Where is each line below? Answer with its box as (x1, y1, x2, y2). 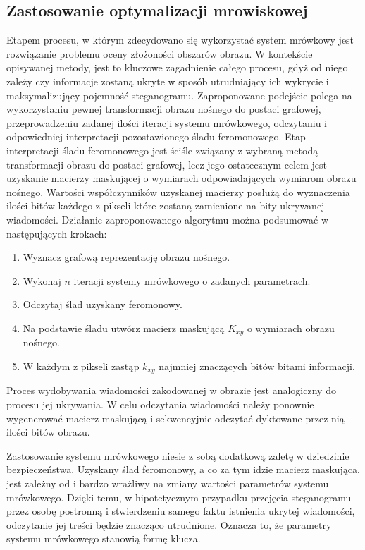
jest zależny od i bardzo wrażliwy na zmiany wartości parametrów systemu (6, 475, 329, 490)
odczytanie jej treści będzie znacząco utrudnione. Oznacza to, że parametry (6, 517, 332, 532)
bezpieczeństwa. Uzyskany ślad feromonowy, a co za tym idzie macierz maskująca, (6, 462, 360, 477)
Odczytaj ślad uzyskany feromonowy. (23, 297, 182, 312)
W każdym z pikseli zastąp (23, 358, 140, 373)
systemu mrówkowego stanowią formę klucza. (6, 531, 201, 546)
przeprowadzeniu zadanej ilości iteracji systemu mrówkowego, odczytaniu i (6, 115, 327, 130)
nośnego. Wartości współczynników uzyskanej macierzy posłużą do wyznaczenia (6, 184, 350, 199)
